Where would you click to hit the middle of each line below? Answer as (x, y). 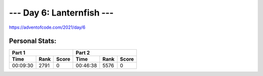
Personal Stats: (33, 41)
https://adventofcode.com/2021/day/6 (47, 27)
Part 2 (83, 53)
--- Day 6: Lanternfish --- (61, 13)
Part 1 (19, 53)
